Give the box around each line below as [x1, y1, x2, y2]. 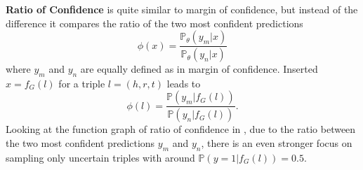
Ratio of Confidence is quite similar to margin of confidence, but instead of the [6, 2, 358, 16]
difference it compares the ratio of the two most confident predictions [6, 15, 303, 30]
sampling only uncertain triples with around [6, 150, 195, 164]
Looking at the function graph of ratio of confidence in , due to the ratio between [6, 122, 356, 136]
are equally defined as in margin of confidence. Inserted [80, 62, 318, 76]
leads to [166, 76, 201, 90]
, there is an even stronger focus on [201, 135, 352, 150]
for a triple [58, 76, 105, 90]
